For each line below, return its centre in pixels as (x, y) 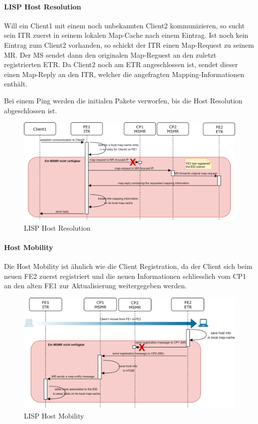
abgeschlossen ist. (31, 110)
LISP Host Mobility (54, 416)
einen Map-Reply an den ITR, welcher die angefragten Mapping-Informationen (124, 74)
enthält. (16, 84)
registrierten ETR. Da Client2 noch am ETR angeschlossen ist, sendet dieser (121, 64)
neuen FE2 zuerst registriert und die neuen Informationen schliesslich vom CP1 (125, 276)
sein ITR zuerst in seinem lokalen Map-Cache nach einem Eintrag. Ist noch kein (126, 35)
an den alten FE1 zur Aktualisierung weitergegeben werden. (95, 286)
